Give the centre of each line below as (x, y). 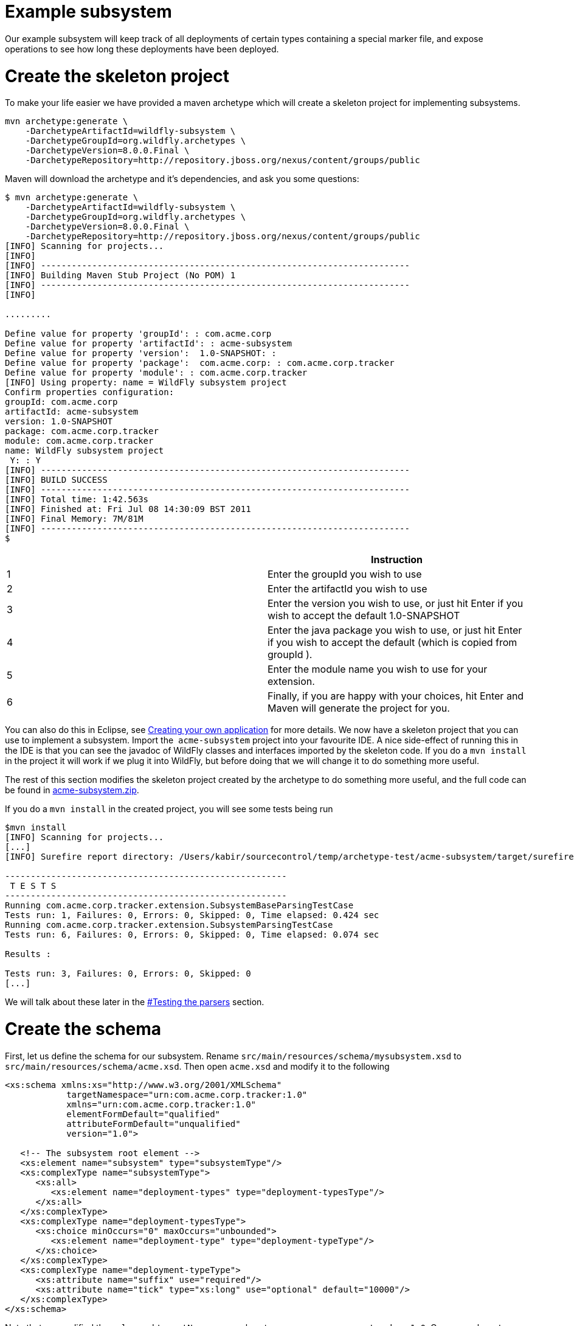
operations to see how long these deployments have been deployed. (142, 49)
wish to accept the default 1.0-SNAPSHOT (364, 616)
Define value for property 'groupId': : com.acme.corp (138, 334)
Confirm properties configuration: (90, 392)
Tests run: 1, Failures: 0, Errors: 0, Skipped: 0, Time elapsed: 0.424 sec (192, 915)
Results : (28, 954)
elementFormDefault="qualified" (143, 1114)
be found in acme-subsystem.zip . (72, 790)
